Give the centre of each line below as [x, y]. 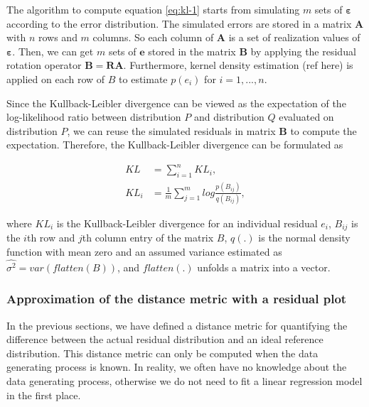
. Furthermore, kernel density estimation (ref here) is [238, 65]
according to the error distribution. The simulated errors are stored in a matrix [179, 23]
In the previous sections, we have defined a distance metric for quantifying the [177, 325]
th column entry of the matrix [148, 238]
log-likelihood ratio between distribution [94, 117]
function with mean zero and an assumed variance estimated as [144, 251]
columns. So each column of [153, 37]
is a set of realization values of [294, 37]
